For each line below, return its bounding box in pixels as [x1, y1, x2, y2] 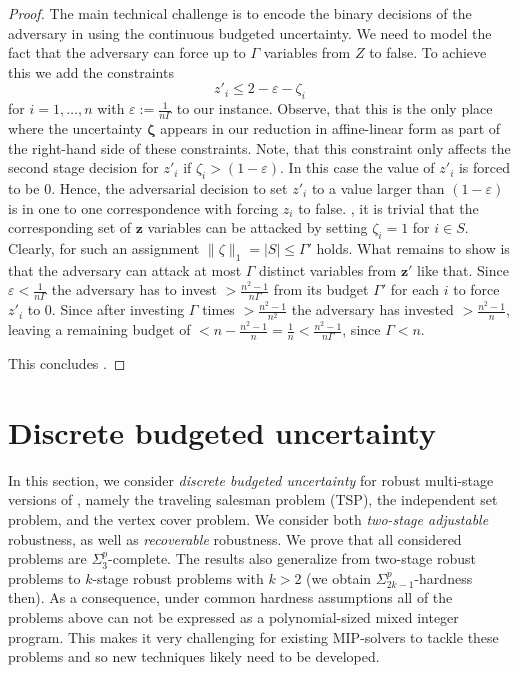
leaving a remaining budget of [8, 319, 191, 340]
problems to [8, 567, 81, 588]
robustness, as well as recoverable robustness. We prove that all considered [8, 528, 462, 549]
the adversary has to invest [51, 279, 217, 300]
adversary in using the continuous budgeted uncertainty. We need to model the [8, 22, 492, 43]
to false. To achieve [369, 42, 487, 63]
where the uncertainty [8, 118, 143, 138]
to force [453, 279, 500, 300]
